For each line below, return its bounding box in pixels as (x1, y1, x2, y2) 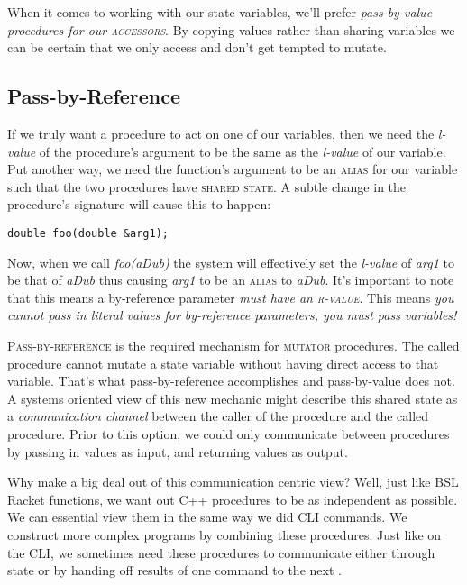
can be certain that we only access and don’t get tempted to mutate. (7, 38, 387, 57)
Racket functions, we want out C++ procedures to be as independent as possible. (7, 489, 458, 508)
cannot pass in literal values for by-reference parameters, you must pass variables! (7, 306, 457, 324)
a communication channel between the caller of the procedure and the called (7, 407, 429, 425)
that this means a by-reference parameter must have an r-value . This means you (7, 288, 454, 306)
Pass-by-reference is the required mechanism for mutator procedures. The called (7, 335, 460, 354)
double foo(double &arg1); (7, 226, 169, 240)
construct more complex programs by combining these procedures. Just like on (7, 525, 442, 544)
